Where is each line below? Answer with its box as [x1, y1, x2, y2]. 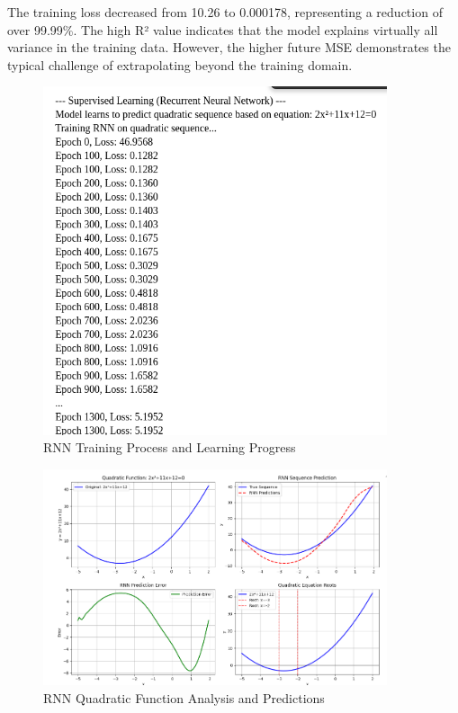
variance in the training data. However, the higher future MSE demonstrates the [7, 38, 451, 57]
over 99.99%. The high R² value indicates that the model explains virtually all [7, 20, 438, 39]
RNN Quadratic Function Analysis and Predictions [43, 688, 325, 707]
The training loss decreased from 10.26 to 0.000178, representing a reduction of [7, 3, 443, 21]
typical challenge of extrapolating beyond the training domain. [7, 55, 353, 74]
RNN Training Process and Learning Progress [43, 438, 296, 457]
